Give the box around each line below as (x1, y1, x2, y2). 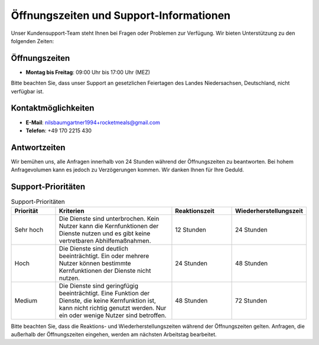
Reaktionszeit (175, 207, 215, 215)
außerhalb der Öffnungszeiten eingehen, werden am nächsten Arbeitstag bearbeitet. (11, 331, 217, 338)
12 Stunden (175, 225, 206, 233)
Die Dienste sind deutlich (59, 244, 129, 252)
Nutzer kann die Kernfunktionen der (59, 222, 159, 230)
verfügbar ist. (11, 87, 44, 95)
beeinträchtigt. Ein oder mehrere (59, 252, 149, 260)
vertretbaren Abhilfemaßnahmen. (59, 236, 151, 245)
